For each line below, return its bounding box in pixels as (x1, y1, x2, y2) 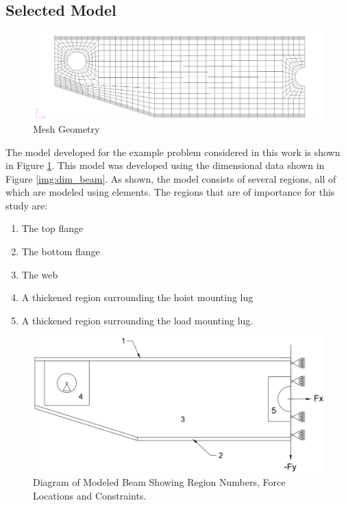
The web (21, 267, 58, 281)
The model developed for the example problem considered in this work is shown (5, 144, 341, 159)
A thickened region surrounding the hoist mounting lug (21, 290, 254, 305)
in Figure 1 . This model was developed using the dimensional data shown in (5, 158, 325, 172)
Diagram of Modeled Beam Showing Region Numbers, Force (33, 474, 286, 489)
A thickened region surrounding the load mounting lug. (21, 313, 254, 327)
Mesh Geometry (33, 121, 100, 135)
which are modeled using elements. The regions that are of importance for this (5, 185, 335, 199)
